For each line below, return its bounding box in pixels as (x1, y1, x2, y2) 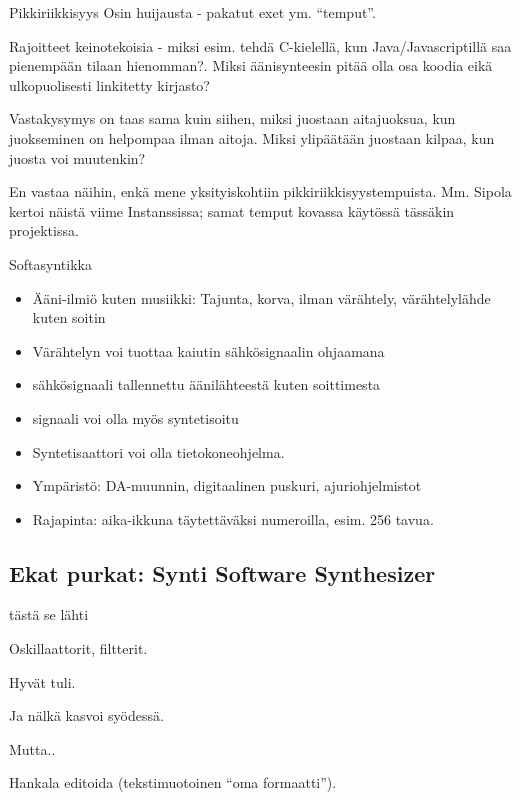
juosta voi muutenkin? (9, 147, 146, 168)
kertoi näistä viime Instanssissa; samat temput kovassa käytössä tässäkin (9, 200, 455, 221)
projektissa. (9, 220, 79, 241)
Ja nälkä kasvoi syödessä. (9, 705, 164, 726)
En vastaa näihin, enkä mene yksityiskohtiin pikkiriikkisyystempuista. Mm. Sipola (9, 181, 512, 202)
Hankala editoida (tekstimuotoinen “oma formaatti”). (9, 772, 337, 793)
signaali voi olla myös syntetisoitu (32, 407, 239, 428)
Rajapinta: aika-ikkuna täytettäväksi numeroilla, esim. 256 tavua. (32, 508, 434, 529)
